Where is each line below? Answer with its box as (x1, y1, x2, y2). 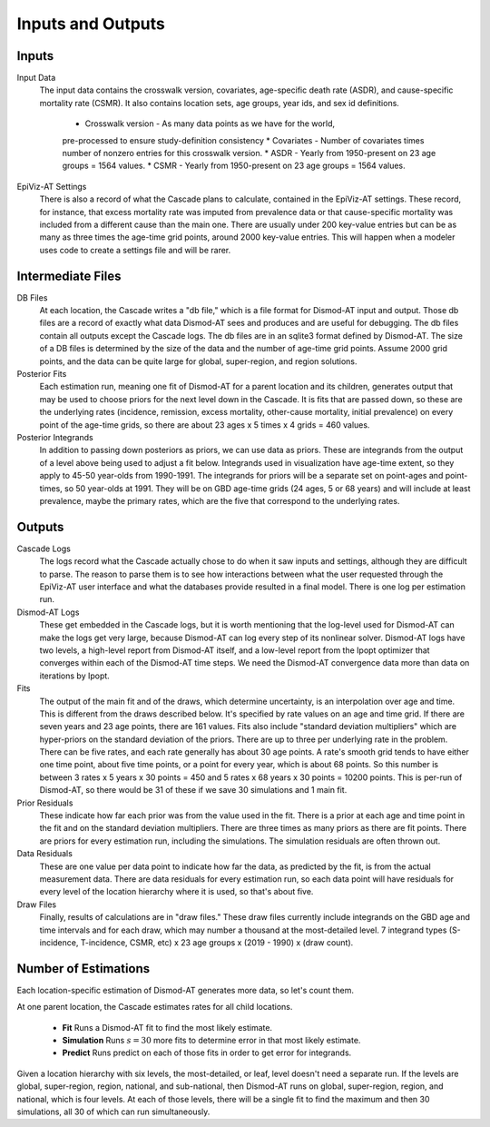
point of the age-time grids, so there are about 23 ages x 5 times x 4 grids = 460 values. (39, 419, 370, 430)
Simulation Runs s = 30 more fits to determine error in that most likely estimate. (62, 1035, 361, 1045)
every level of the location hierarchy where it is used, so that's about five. (39, 886, 314, 897)
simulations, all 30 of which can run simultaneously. (16, 1106, 211, 1117)
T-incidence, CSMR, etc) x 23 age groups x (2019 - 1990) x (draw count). (80, 936, 354, 948)
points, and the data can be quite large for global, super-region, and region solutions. (39, 355, 358, 367)
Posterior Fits (16, 369, 67, 379)
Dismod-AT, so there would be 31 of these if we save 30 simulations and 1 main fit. (39, 785, 348, 796)
